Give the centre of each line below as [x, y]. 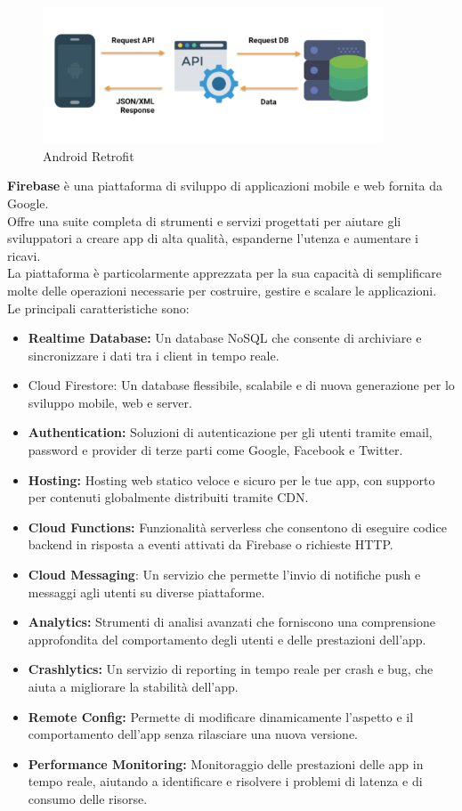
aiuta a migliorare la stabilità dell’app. [133, 686]
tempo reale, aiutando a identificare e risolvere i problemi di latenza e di [225, 781]
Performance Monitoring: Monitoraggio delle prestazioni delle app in [226, 763]
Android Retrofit [89, 155]
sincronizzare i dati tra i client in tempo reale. [154, 355]
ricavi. [24, 255]
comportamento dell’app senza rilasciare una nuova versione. [193, 734]
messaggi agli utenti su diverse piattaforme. [146, 592]
